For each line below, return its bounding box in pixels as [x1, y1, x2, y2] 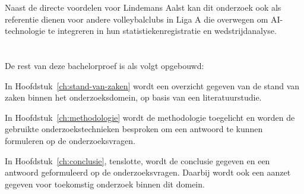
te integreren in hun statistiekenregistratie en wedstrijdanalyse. [47, 24, 277, 37]
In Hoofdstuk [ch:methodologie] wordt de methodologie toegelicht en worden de [5, 111, 295, 123]
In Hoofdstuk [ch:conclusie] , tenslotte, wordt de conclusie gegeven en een [5, 154, 270, 167]
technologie [5, 24, 46, 37]
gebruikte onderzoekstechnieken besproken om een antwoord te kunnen [5, 123, 263, 135]
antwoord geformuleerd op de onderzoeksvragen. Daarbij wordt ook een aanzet [5, 166, 291, 179]
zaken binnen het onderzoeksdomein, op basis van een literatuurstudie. [5, 91, 262, 104]
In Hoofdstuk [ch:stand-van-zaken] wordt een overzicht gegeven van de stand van [5, 79, 300, 92]
